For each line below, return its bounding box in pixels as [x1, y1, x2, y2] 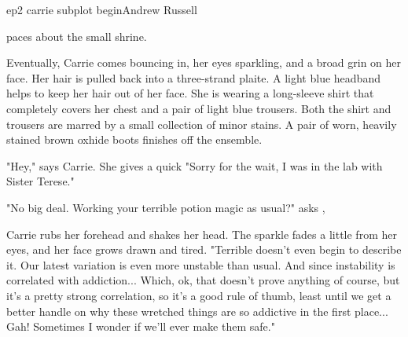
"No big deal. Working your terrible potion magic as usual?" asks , [6, 199, 325, 215]
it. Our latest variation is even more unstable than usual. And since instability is [6, 256, 395, 273]
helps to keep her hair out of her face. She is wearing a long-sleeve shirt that [6, 85, 374, 101]
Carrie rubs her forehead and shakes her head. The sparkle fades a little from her [6, 225, 397, 242]
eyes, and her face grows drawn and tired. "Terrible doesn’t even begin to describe [6, 241, 402, 258]
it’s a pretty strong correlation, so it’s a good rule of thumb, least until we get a [6, 287, 391, 303]
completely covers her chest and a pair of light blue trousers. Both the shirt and [6, 100, 391, 116]
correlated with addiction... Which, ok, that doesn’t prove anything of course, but [6, 272, 400, 288]
